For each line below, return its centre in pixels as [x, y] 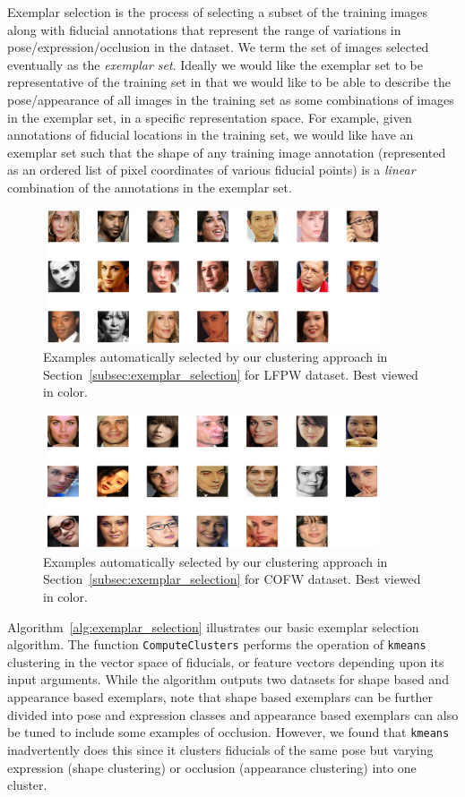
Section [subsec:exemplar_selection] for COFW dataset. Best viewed [232, 579]
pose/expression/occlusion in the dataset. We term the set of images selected [218, 47]
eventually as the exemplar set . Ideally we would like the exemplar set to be [215, 64]
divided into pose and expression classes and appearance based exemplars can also [233, 714]
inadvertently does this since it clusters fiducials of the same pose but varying [220, 749]
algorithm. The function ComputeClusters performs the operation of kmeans [217, 644]
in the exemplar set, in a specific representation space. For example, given [210, 117]
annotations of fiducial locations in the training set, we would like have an [211, 135]
